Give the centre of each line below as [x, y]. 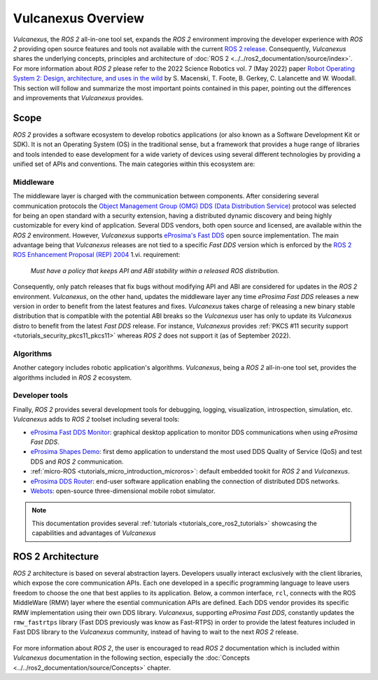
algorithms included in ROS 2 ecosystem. [72, 377]
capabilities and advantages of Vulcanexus [94, 533]
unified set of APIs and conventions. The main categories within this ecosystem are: [134, 164]
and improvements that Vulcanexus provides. [78, 97]
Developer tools [41, 396]
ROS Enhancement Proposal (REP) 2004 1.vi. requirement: [97, 255]
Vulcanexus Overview [79, 18]
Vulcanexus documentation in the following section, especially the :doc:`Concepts [131, 658]
